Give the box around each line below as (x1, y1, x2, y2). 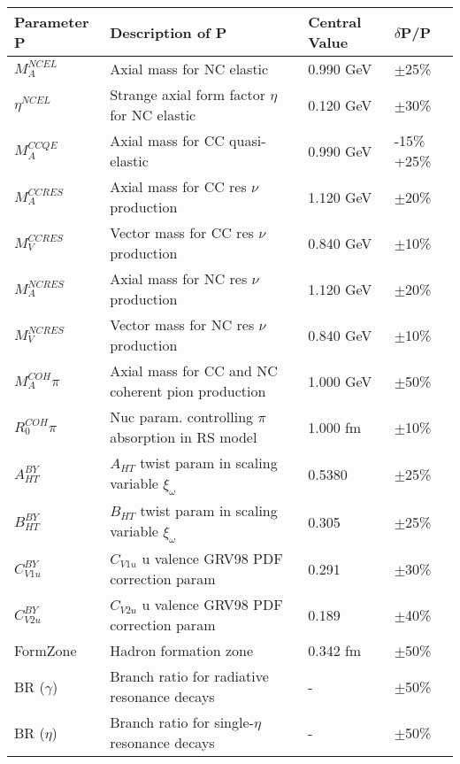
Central (308, 12, 362, 32)
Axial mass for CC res (110, 176, 247, 197)
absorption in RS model (110, 427, 257, 447)
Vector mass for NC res (110, 314, 255, 335)
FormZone (14, 640, 77, 661)
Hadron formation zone (110, 640, 254, 661)
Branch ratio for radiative (110, 666, 269, 687)
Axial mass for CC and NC (110, 360, 278, 381)
